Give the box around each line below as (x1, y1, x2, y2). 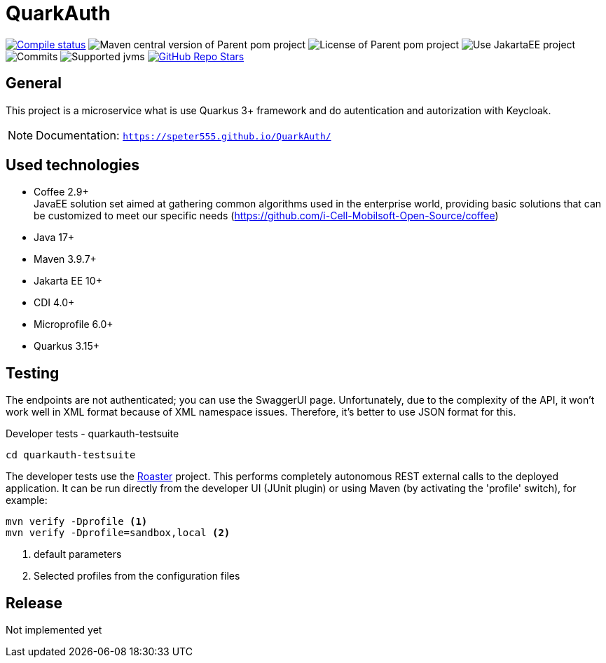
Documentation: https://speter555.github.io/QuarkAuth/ (36, 128, 331, 142)
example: (6, 494, 48, 507)
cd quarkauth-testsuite (6, 449, 136, 461)
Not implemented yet (6, 624, 102, 636)
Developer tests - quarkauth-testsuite (6, 428, 179, 440)
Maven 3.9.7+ (34, 253, 97, 266)
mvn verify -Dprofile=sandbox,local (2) (6, 527, 230, 539)
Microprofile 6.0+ (34, 318, 113, 331)
